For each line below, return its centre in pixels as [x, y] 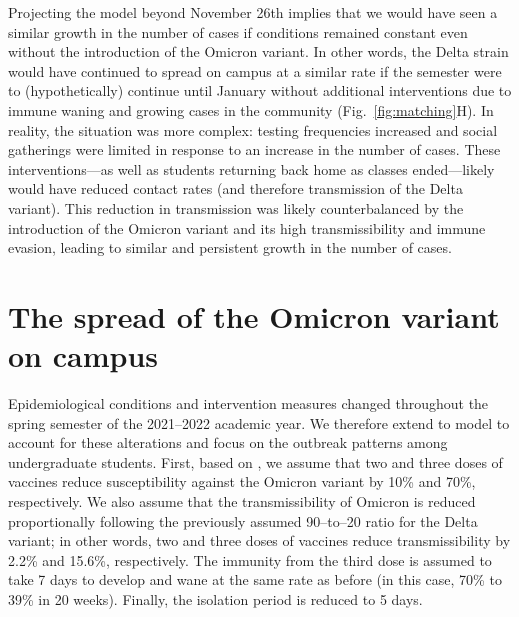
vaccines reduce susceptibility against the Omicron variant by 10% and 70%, [242, 481]
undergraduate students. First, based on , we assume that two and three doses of [255, 461]
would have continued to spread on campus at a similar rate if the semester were [255, 70]
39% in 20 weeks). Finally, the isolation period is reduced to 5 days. [215, 598]
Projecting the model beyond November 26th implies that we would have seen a [253, 12]
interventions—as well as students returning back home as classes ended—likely [251, 168]
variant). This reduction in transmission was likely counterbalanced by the [236, 207]
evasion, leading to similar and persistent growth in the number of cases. [230, 247]
